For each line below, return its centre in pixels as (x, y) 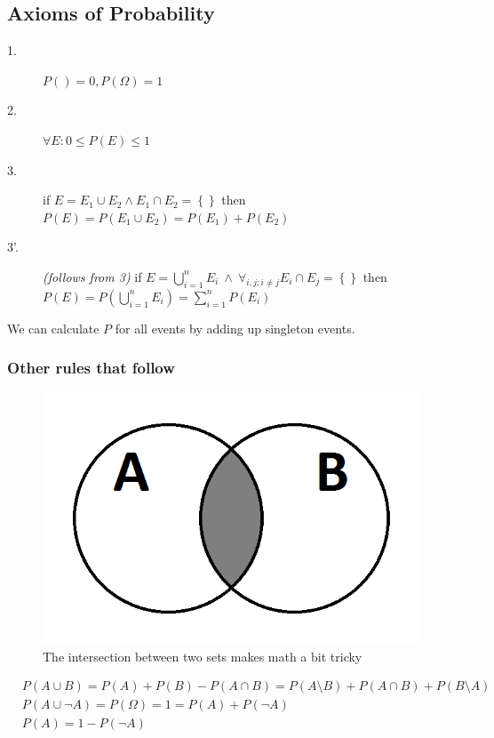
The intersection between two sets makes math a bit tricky (203, 656)
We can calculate (53, 328)
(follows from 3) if (92, 276)
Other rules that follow (91, 368)
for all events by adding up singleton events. (235, 328)
